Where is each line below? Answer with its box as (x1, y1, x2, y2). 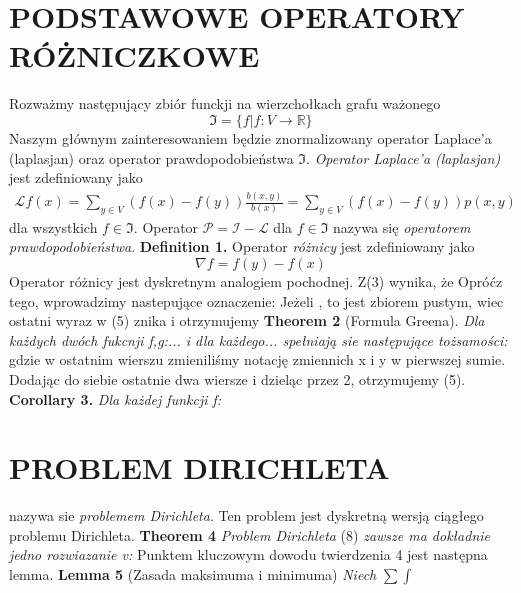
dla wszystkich (9, 216, 98, 237)
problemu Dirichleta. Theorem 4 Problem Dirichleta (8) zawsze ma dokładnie (9, 524, 490, 545)
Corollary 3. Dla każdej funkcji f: (9, 388, 222, 409)
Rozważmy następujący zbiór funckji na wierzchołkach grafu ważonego (9, 93, 441, 114)
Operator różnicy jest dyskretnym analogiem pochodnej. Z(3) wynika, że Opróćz (9, 271, 503, 292)
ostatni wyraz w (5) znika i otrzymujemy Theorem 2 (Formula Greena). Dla (9, 310, 485, 331)
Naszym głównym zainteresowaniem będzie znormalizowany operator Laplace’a (9, 127, 492, 148)
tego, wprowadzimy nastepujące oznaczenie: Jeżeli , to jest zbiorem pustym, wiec (9, 290, 504, 311)
